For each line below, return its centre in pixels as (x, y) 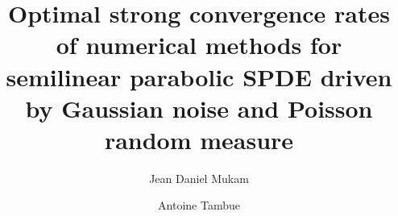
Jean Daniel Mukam (199, 178)
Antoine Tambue (199, 205)
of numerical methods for (199, 45)
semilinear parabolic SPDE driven (199, 76)
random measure (199, 139)
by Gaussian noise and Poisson (199, 108)
